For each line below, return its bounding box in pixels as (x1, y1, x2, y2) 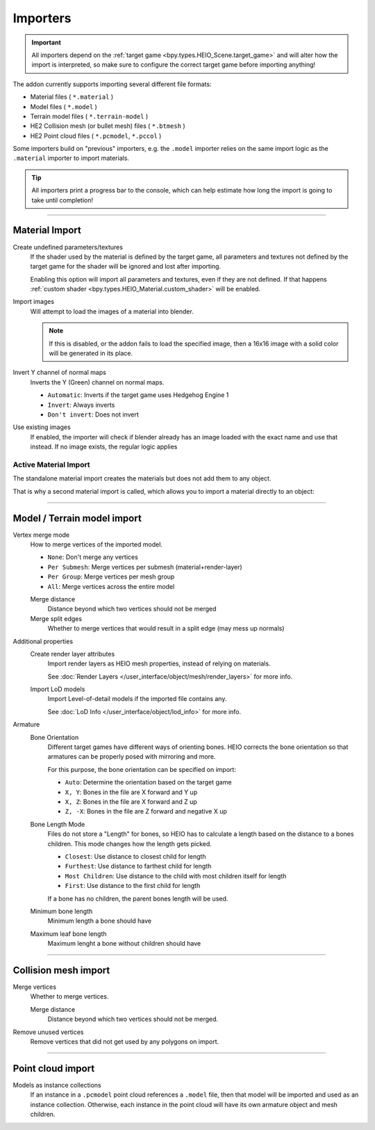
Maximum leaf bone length (30, 929, 107, 938)
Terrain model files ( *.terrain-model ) (30, 112, 149, 120)
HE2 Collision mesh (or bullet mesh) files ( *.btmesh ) (30, 122, 185, 130)
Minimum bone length (30, 907, 93, 915)
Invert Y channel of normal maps (12, 369, 107, 377)
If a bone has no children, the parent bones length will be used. (47, 894, 228, 903)
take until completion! (31, 195, 94, 204)
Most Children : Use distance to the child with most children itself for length (65, 871, 287, 880)
